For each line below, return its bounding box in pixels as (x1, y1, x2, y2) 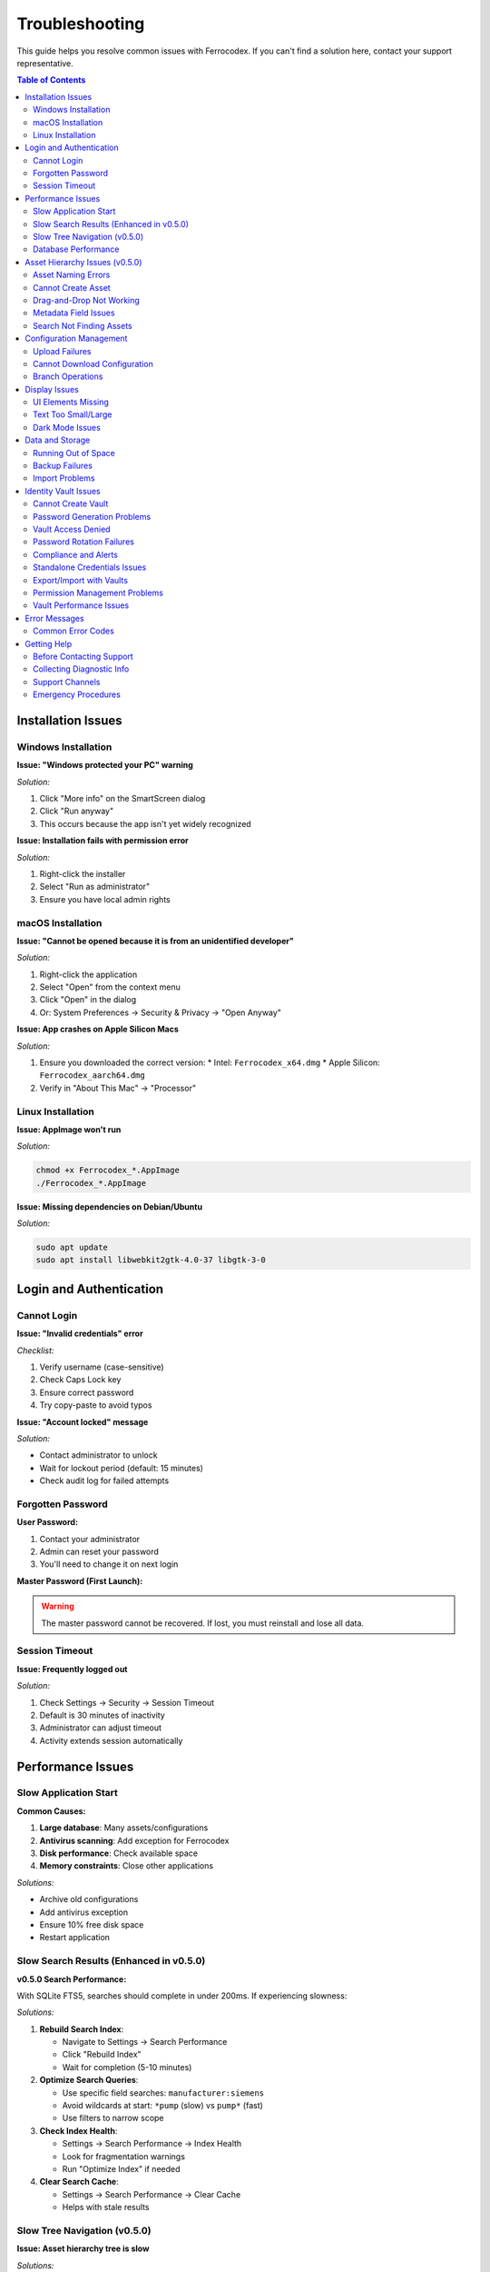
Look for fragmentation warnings (62, 2150, 186, 2162)
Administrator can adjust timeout (39, 1722, 162, 1733)
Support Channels (33, 676, 101, 687)
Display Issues (24, 384, 79, 394)
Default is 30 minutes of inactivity (39, 1709, 165, 1720)
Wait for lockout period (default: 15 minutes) (39, 1462, 204, 1473)
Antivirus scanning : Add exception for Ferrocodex (39, 1835, 230, 1846)
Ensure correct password (39, 1387, 134, 1398)
